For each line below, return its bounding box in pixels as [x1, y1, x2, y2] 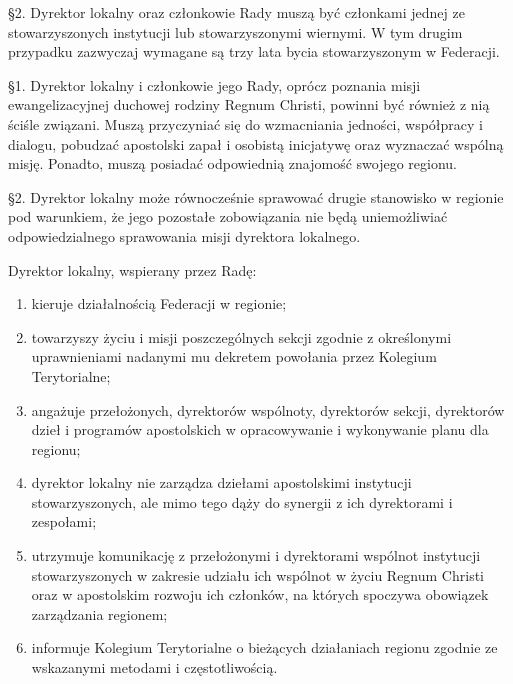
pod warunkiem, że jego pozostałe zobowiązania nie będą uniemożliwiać [8, 206, 448, 227]
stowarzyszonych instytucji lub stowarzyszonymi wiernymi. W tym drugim [8, 21, 463, 42]
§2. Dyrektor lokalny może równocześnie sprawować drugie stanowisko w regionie [8, 186, 504, 207]
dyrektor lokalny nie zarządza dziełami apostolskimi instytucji [31, 472, 412, 493]
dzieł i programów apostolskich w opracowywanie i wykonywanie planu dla [31, 419, 489, 440]
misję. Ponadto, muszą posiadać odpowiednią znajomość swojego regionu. [8, 153, 458, 174]
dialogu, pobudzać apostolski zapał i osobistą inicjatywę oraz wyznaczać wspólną [8, 133, 504, 154]
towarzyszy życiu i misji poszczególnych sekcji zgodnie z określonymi [31, 326, 452, 347]
